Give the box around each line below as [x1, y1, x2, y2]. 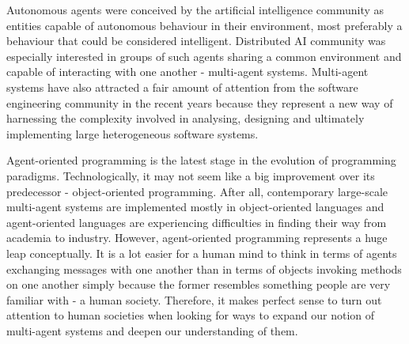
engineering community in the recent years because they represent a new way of [6, 94, 393, 111]
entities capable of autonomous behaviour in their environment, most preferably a [6, 17, 403, 33]
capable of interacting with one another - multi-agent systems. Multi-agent [6, 63, 369, 80]
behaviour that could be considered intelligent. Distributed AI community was [6, 32, 386, 49]
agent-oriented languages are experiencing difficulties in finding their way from [6, 214, 387, 230]
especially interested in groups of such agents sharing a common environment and [6, 47, 402, 64]
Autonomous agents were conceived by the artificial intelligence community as [6, 2, 384, 17]
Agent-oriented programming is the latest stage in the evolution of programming [6, 152, 396, 168]
